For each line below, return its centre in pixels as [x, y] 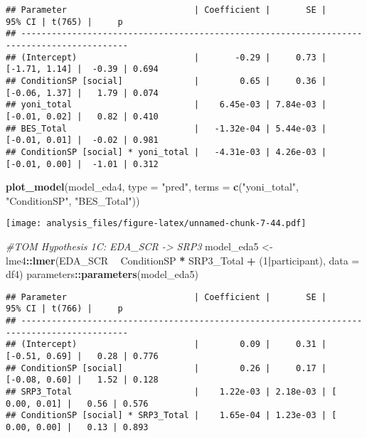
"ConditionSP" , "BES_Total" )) [73, 200]
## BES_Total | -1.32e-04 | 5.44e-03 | [166, 128]
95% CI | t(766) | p [64, 309]
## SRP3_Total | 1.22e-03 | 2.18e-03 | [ [171, 392]
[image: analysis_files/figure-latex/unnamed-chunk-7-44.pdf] [156, 224]
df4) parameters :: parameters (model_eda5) [102, 274]
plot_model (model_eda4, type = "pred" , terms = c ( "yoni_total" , [152, 187]
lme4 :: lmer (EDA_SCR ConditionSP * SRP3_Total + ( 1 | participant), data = [183, 260]
